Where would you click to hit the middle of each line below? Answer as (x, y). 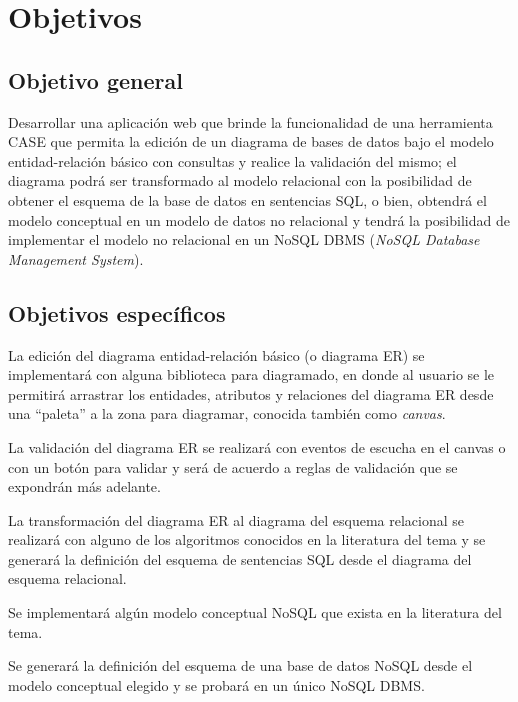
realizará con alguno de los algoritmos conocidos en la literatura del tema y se (247, 539)
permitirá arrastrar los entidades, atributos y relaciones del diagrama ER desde (251, 393)
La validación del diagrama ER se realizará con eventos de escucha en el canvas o (257, 446)
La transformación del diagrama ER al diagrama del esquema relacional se (236, 519)
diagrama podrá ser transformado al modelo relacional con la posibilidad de (240, 180)
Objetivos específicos (117, 312)
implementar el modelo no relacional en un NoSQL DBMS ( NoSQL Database (244, 239)
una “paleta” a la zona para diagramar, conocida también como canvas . (227, 413)
